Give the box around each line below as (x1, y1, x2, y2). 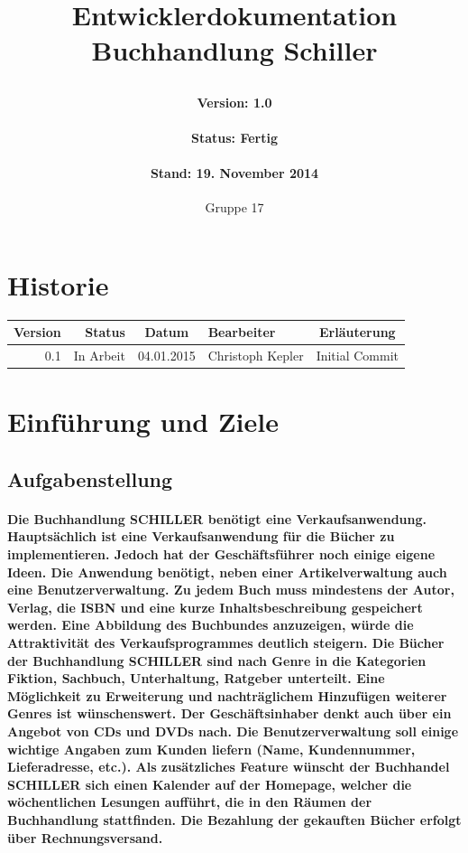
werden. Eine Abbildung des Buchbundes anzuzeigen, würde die (7, 615, 414, 634)
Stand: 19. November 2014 (150, 163, 319, 182)
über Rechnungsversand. (7, 828, 163, 847)
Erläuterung (318, 323, 396, 342)
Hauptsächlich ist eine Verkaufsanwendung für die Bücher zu (7, 527, 395, 546)
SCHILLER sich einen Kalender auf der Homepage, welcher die (7, 774, 412, 793)
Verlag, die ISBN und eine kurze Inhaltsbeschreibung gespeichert (7, 597, 423, 616)
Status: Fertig (191, 127, 278, 146)
